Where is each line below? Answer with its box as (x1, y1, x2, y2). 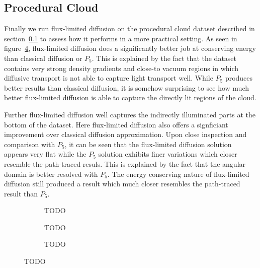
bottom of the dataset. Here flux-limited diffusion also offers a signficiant (4, 119, 228, 129)
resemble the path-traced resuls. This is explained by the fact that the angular (4, 158, 246, 169)
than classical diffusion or (4, 52, 82, 63)
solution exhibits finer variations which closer (98, 149, 237, 159)
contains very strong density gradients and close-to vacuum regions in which (4, 62, 239, 73)
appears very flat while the (4, 149, 86, 159)
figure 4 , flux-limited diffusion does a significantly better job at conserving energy (4, 43, 256, 53)
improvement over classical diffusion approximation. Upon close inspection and (4, 129, 247, 140)
